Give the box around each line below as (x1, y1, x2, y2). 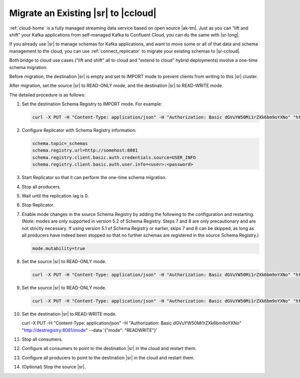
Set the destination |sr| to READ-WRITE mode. (21, 310, 117, 317)
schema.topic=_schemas (32, 140, 88, 146)
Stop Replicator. (21, 202, 54, 208)
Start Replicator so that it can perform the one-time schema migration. (21, 174, 167, 180)
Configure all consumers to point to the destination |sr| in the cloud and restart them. (21, 345, 197, 351)
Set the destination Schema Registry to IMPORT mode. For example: (21, 101, 162, 107)
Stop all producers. (21, 183, 61, 189)
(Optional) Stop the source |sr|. (21, 364, 86, 370)
